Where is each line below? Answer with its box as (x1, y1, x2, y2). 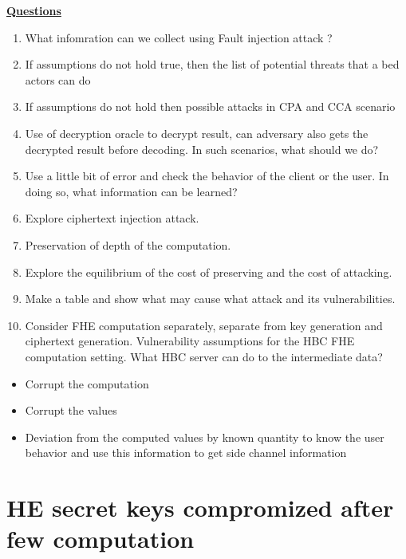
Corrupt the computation (25, 375, 149, 392)
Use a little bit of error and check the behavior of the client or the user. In (25, 167, 389, 184)
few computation (6, 522, 195, 555)
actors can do (25, 71, 91, 88)
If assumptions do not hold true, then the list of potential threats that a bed (25, 56, 400, 73)
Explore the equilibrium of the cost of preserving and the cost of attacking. (25, 263, 392, 280)
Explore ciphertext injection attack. (25, 210, 199, 226)
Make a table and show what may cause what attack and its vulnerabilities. (25, 290, 396, 307)
